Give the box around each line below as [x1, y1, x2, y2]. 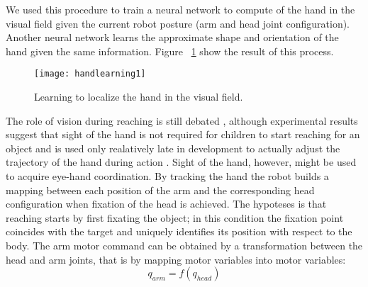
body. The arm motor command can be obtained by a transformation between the [6, 237, 363, 252]
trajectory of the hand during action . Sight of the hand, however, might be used [6, 154, 357, 169]
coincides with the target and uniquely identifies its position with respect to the [6, 224, 352, 239]
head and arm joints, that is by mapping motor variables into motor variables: [6, 252, 346, 266]
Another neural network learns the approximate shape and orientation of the [6, 30, 339, 45]
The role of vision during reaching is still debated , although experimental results [6, 113, 358, 128]
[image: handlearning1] [34, 69, 146, 79]
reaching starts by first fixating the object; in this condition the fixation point [6, 210, 344, 225]
